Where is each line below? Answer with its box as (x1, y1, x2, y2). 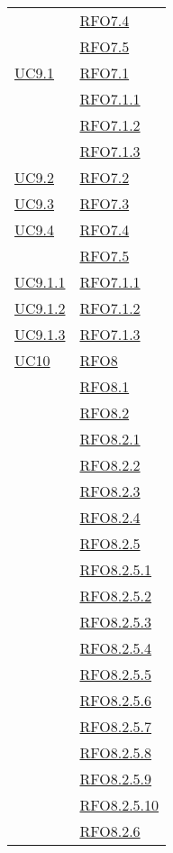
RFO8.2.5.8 (79, 742, 152, 763)
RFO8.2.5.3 (79, 611, 152, 632)
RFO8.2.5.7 (79, 716, 152, 737)
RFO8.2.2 (79, 454, 141, 475)
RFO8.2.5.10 (79, 794, 159, 815)
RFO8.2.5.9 (79, 768, 152, 789)
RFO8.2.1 (79, 428, 141, 449)
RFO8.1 (79, 376, 130, 397)
